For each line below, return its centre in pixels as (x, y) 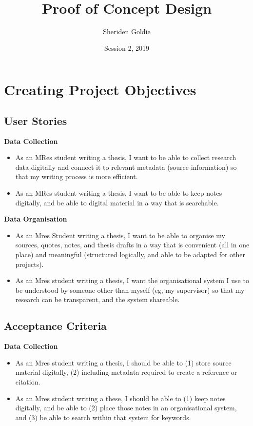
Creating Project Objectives (100, 90)
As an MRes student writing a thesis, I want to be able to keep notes (119, 193)
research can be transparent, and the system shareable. (97, 299)
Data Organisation (36, 219)
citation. (28, 382)
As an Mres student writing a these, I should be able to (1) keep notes (120, 398)
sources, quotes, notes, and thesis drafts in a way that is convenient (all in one (132, 245)
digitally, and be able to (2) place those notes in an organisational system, (126, 408)
